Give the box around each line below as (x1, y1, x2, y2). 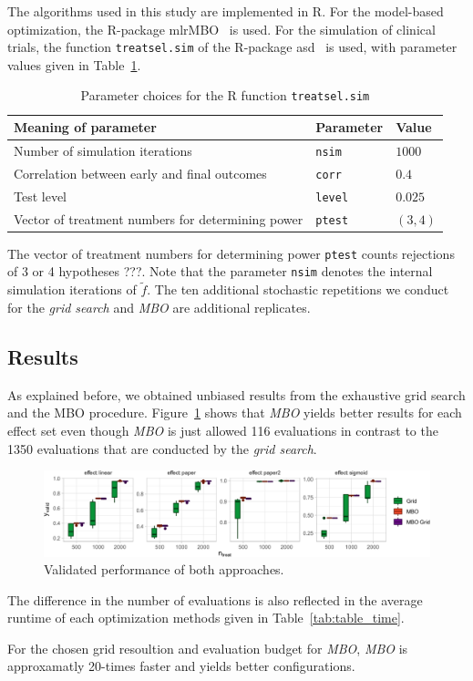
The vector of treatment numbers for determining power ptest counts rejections (7, 243, 455, 263)
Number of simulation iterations (14, 140, 192, 160)
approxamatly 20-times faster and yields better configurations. (7, 656, 355, 676)
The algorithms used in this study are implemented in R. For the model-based (7, 2, 444, 20)
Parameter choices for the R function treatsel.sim (80, 86, 370, 105)
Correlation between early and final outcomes (14, 163, 267, 182)
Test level (14, 186, 67, 205)
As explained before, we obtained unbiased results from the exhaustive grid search (7, 385, 466, 404)
